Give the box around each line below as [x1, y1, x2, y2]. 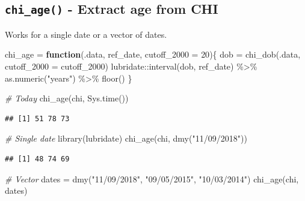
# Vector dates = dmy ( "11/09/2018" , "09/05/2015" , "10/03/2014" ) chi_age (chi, [5, 172, 299, 185]
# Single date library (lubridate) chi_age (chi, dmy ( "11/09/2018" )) [5, 132, 247, 145]
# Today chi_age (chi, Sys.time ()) [5, 92, 129, 104]
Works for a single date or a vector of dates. [5, 28, 167, 40]
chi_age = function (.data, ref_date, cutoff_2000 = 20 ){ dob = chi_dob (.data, [5, 48, 301, 61]
